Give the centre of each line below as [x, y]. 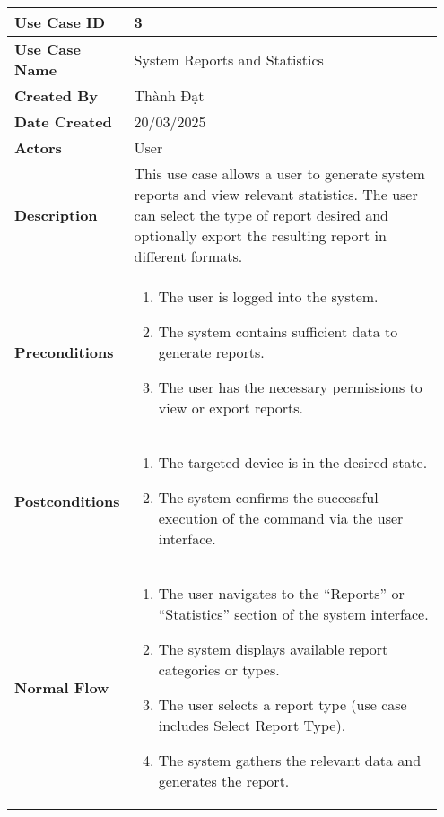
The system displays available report [273, 649]
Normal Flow [62, 687]
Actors [38, 148]
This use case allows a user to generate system [279, 174]
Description [56, 215]
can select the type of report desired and [261, 215]
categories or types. [219, 669]
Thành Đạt [169, 96]
